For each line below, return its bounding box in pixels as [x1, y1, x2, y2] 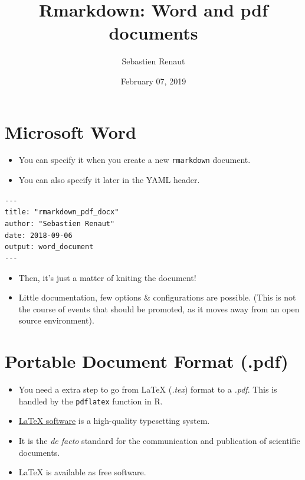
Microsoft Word [5, 119, 136, 143]
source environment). [18, 314, 94, 326]
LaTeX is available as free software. [18, 466, 146, 478]
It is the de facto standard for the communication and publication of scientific [18, 434, 300, 446]
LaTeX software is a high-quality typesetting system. [18, 414, 210, 427]
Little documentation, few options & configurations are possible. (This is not [18, 291, 296, 303]
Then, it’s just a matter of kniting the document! [18, 271, 196, 283]
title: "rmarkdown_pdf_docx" [5, 208, 119, 217]
